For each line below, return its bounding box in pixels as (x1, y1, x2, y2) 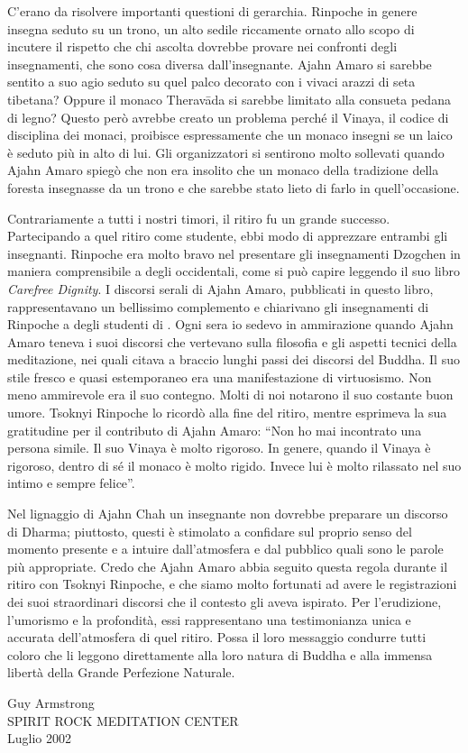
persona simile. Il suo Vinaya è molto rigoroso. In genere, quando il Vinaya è (7, 438, 431, 457)
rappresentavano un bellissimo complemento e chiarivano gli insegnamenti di (7, 297, 429, 316)
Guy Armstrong (7, 693, 95, 712)
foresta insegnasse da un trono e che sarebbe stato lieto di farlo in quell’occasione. (7, 178, 460, 197)
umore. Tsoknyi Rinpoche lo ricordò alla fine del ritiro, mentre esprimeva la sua (7, 403, 447, 422)
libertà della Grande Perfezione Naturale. (7, 663, 235, 682)
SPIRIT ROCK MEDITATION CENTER (7, 711, 239, 730)
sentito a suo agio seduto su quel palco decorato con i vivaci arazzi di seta (7, 72, 416, 91)
